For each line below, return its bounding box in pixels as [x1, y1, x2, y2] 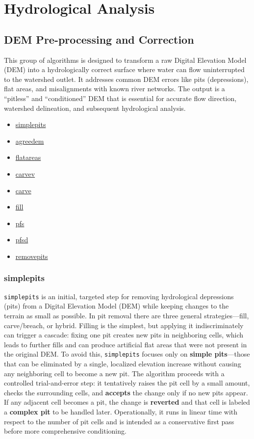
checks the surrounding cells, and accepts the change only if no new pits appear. [4, 387, 248, 397]
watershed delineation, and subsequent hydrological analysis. [4, 103, 186, 113]
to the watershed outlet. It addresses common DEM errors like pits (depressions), [4, 74, 249, 84]
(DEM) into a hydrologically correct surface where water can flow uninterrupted [4, 64, 245, 75]
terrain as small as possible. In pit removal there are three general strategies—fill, [4, 310, 249, 320]
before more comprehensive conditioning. [4, 426, 127, 436]
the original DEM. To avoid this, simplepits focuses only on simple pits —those [4, 349, 250, 359]
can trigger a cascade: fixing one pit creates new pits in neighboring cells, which [4, 330, 244, 340]
